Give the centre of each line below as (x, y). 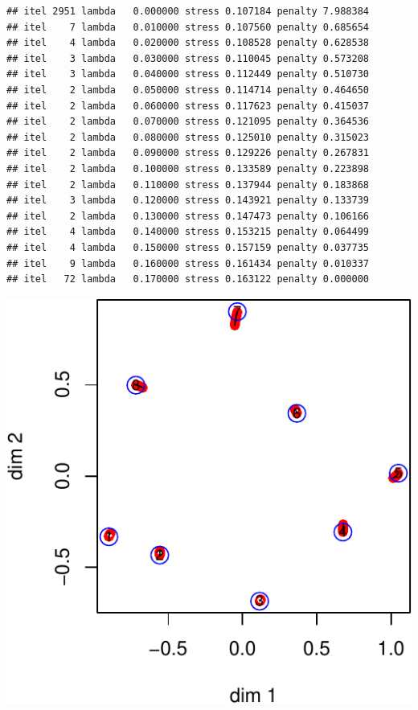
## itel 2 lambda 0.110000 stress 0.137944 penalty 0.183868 (188, 185)
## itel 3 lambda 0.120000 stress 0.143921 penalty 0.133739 (188, 201)
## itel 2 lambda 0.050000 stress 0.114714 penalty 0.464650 (188, 90)
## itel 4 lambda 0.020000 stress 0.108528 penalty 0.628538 (188, 43)
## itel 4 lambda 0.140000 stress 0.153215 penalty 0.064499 (188, 232)
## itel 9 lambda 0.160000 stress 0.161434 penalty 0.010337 (188, 263)
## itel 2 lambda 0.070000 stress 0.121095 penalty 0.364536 (188, 122)
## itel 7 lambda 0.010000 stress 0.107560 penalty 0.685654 (188, 27)
